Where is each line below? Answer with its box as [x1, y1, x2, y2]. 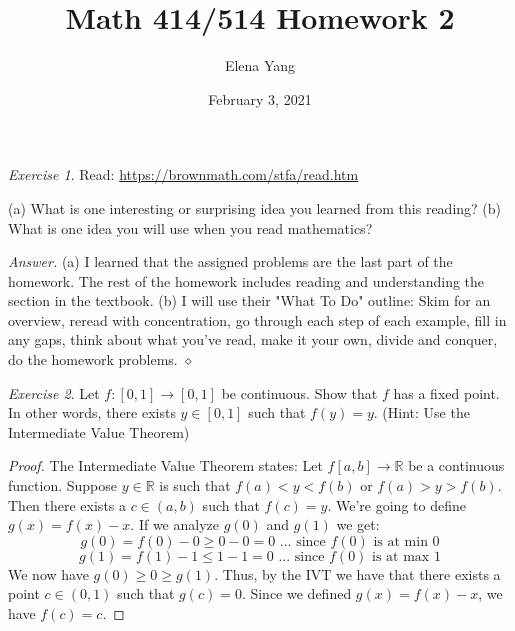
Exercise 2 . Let [8, 382, 100, 403]
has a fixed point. [393, 382, 500, 403]
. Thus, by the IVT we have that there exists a [214, 563, 501, 584]
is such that [159, 475, 231, 496]
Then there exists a [8, 494, 127, 515]
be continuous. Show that [221, 382, 378, 403]
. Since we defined [241, 583, 352, 604]
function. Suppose [8, 475, 118, 496]
